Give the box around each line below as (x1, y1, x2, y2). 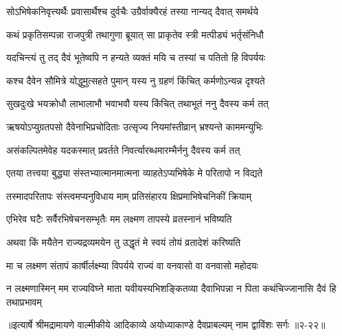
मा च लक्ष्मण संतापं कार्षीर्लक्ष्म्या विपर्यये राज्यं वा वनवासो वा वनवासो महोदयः (6, 258, 258, 272)
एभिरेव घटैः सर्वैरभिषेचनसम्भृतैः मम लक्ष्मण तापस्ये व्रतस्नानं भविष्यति (6, 212, 232, 226)
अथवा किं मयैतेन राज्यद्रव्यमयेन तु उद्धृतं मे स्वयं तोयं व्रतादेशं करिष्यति (6, 234, 241, 249)
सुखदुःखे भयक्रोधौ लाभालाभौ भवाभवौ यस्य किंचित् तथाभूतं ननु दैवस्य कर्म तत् (6, 96, 269, 111)
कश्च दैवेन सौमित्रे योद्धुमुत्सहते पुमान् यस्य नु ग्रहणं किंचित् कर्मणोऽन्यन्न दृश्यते (6, 73, 265, 87)
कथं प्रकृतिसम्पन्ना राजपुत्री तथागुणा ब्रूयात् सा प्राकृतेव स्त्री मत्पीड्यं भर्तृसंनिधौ (6, 27, 264, 41)
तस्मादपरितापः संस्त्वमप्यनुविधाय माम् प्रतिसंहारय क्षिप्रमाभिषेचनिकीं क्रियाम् (6, 188, 251, 203)
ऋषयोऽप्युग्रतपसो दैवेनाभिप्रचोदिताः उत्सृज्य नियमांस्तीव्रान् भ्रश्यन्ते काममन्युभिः (6, 119, 263, 133)
